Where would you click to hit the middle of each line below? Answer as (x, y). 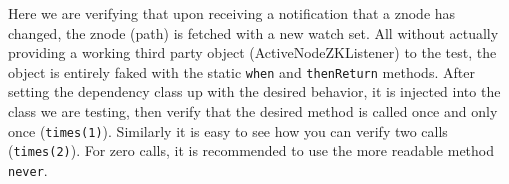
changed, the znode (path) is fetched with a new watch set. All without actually (253, 32)
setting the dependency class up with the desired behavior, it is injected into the (254, 91)
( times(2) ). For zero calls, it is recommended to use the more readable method (251, 150)
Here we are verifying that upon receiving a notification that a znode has (232, 13)
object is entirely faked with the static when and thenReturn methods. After (241, 71)
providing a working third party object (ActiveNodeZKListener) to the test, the (252, 52)
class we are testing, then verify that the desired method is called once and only (253, 111)
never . (28, 169)
